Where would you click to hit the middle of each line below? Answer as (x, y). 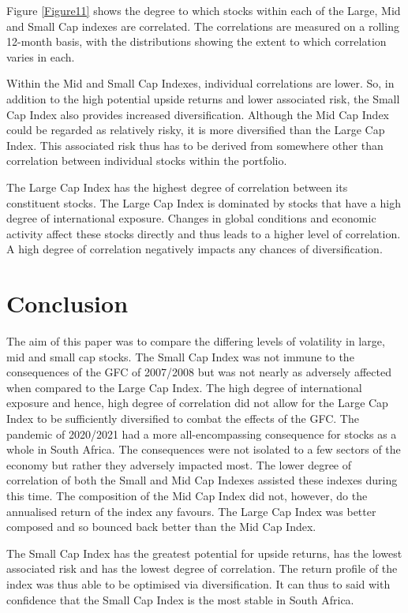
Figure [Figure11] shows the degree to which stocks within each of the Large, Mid (204, 10)
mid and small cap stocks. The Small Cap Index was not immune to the (180, 356)
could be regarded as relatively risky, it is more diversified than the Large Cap (196, 130)
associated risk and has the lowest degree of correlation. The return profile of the (202, 568)
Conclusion (67, 303)
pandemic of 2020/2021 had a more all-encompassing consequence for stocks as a (202, 434)
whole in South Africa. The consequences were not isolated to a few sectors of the (204, 449)
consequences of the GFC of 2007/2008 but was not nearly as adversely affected (199, 372)
